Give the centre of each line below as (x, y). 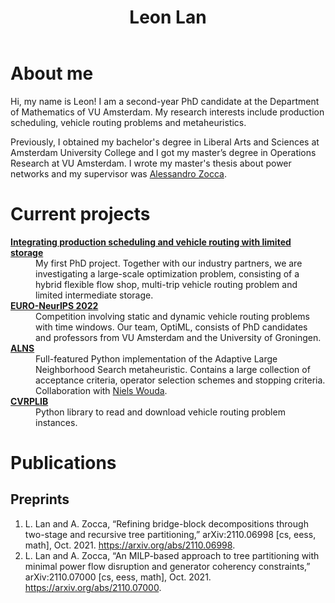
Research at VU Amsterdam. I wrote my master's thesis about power (151, 163)
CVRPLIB (29, 401)
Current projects (80, 214)
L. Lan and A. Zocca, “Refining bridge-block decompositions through (166, 523)
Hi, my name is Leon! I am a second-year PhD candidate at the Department (165, 101)
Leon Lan (168, 17)
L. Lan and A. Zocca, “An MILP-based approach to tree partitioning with (172, 555)
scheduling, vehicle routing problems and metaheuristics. (128, 122)
